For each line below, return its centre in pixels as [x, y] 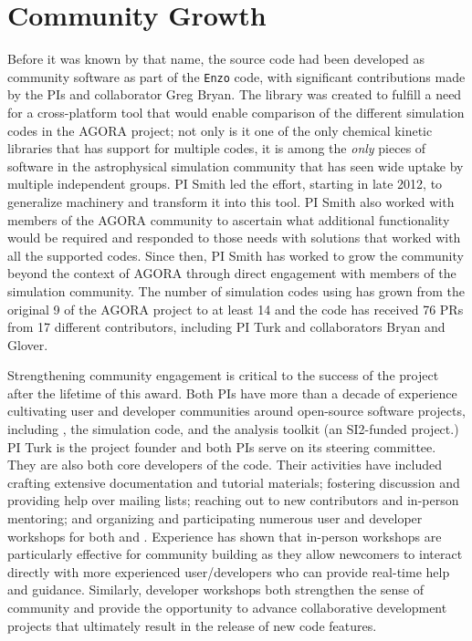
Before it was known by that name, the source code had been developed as [216, 59]
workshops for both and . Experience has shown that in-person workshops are [225, 536]
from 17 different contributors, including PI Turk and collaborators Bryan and [226, 327]
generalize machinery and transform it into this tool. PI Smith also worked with [231, 201]
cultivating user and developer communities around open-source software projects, [236, 411]
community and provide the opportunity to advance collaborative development [227, 607]
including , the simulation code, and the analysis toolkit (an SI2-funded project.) [233, 429]
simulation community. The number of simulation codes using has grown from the [236, 290]
